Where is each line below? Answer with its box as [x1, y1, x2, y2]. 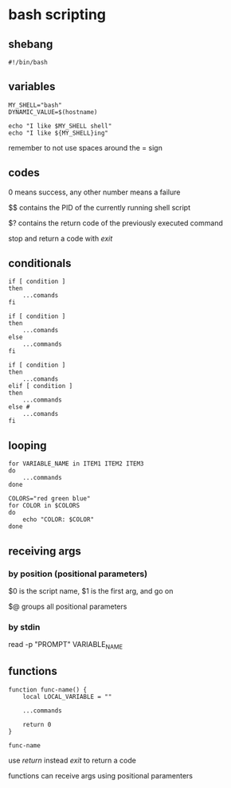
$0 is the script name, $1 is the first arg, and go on [8, 586, 174, 595]
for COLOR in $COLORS [8, 502, 80, 510]
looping [8, 438, 47, 452]
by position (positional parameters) [8, 568, 148, 579]
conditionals [8, 257, 72, 270]
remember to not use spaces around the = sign [8, 143, 163, 152]
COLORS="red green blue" [8, 495, 91, 503]
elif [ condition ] [8, 382, 73, 390]
